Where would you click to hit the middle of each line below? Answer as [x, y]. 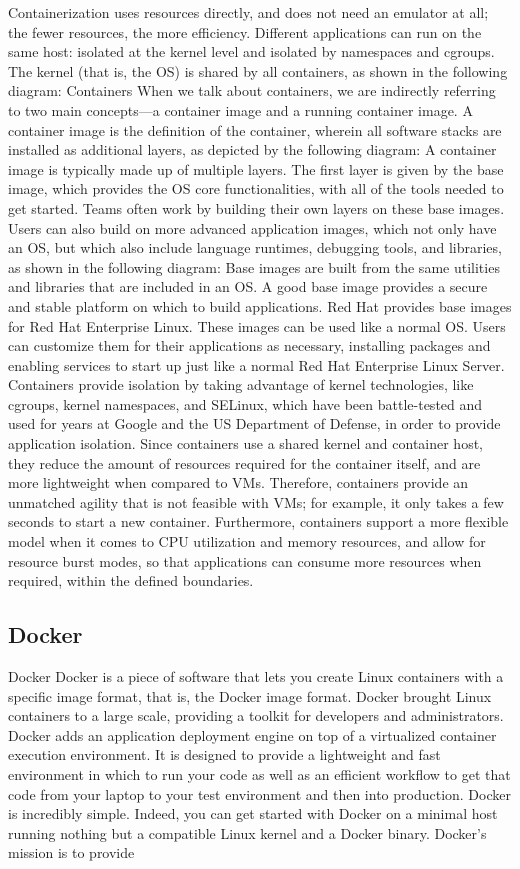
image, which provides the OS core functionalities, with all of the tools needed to [256, 188]
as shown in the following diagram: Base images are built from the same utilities [254, 266]
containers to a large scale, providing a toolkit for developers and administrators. [256, 715]
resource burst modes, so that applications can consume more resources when [245, 560]
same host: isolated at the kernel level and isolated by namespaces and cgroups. [251, 51]
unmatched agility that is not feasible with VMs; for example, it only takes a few [256, 501]
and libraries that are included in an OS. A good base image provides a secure [248, 286]
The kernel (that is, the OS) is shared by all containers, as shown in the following [258, 70]
